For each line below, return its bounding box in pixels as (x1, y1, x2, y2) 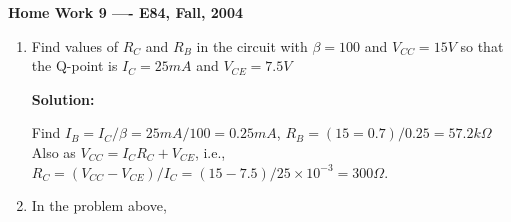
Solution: (31, 88, 95, 109)
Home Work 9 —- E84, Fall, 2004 (8, 2, 243, 22)
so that (460, 35, 504, 56)
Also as (31, 141, 76, 162)
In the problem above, (31, 195, 167, 216)
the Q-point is (31, 55, 118, 76)
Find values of (31, 35, 119, 56)
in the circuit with (196, 35, 308, 56)
